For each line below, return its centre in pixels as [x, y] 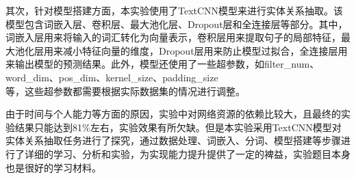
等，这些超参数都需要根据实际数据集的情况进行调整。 [125, 91]
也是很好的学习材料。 [53, 167]
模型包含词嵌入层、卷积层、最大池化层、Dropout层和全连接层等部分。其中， [177, 24]
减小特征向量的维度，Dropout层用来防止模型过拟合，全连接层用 [205, 50]
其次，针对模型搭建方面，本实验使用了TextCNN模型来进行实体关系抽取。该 [175, 10]
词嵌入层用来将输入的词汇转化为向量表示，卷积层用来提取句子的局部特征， [173, 37]
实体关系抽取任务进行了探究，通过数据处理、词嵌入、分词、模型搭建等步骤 [173, 140]
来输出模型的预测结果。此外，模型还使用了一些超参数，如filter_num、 [163, 64]
